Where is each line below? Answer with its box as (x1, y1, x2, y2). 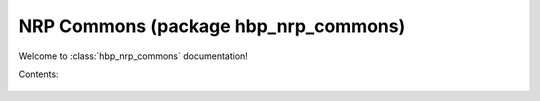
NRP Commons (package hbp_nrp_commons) (18, 15, 406, 37)
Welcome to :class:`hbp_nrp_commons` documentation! (18, 50, 249, 62)
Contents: (18, 68, 59, 80)
